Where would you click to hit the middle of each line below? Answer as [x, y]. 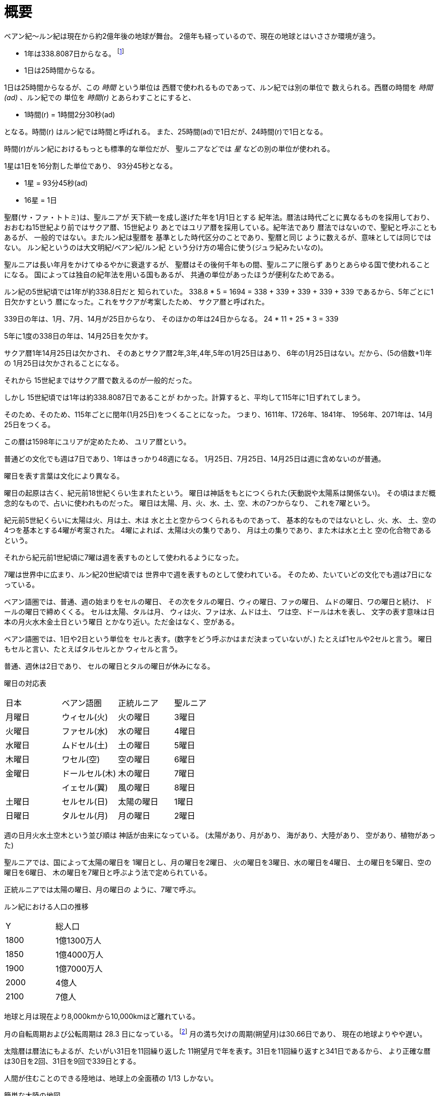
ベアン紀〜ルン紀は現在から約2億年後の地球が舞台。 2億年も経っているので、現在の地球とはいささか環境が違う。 [192, 36]
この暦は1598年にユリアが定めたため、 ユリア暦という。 [97, 442]
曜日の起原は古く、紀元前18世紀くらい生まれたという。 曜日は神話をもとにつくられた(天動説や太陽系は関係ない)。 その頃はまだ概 [220, 493]
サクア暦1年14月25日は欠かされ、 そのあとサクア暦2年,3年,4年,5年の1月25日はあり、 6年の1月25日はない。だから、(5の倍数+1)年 [218, 353]
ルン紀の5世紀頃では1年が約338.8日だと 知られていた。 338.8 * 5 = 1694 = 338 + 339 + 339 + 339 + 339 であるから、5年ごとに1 [219, 292]
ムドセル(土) [85, 746]
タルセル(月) [85, 816]
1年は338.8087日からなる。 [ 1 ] [74, 53]
